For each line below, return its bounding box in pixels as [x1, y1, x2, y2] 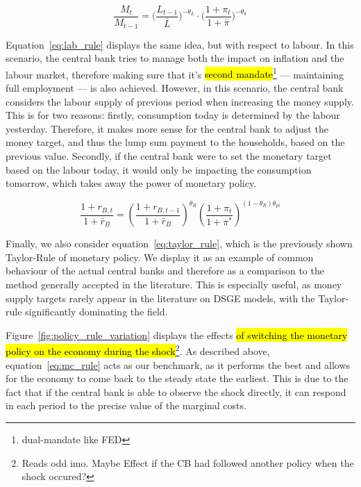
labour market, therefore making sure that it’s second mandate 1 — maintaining [6, 65, 344, 81]
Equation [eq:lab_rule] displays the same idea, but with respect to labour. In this [6, 37, 354, 51]
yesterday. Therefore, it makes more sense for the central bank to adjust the [6, 121, 328, 135]
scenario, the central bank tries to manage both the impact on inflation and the [6, 51, 344, 65]
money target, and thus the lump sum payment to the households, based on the [6, 135, 345, 149]
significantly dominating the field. [25, 304, 168, 319]
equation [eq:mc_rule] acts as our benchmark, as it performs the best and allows [6, 357, 351, 372]
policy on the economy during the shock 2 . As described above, [6, 342, 270, 358]
